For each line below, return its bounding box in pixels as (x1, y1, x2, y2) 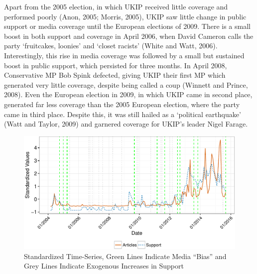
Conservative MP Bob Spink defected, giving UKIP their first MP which (4, 70, 226, 80)
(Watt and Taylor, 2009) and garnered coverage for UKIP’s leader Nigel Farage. (4, 119, 248, 129)
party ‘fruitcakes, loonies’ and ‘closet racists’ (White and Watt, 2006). (4, 40, 218, 51)
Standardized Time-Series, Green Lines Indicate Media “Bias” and (24, 251, 227, 261)
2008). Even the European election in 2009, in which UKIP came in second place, (4, 89, 253, 100)
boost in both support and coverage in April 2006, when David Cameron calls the (4, 30, 254, 41)
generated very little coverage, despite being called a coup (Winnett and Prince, (4, 79, 248, 90)
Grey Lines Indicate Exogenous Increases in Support (24, 261, 184, 271)
